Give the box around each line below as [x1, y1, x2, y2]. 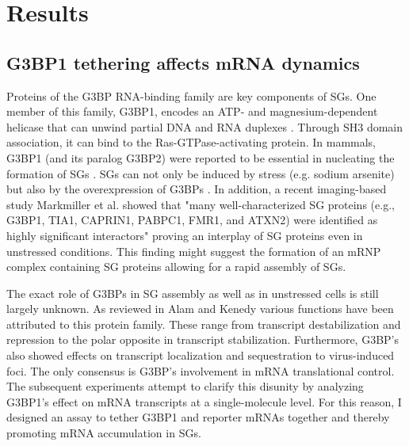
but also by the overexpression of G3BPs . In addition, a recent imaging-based [6, 181, 387, 197]
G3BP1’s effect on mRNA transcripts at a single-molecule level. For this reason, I [6, 393, 402, 410]
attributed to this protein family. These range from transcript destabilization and [6, 315, 401, 332]
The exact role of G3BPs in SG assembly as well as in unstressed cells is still [6, 284, 379, 301]
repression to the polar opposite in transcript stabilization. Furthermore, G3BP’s [6, 331, 399, 348]
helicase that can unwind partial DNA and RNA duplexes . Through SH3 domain [6, 118, 403, 135]
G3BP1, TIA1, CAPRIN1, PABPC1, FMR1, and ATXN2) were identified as [6, 212, 378, 228]
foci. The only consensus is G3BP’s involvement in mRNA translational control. [6, 362, 395, 379]
